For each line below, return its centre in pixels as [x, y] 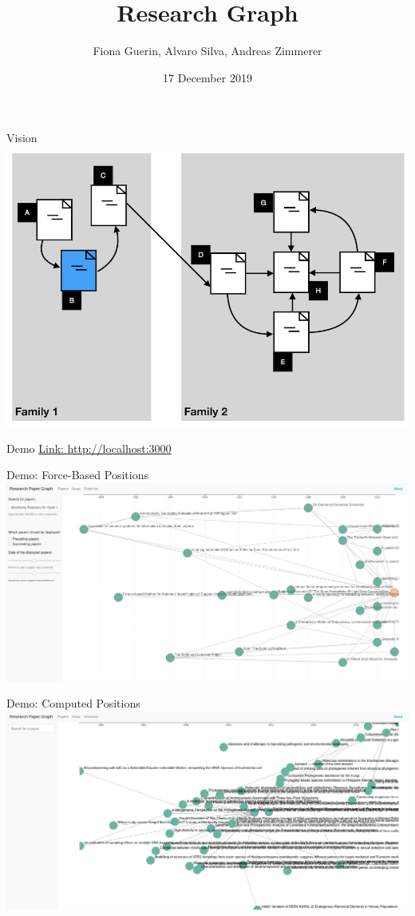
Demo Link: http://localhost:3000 [89, 448]
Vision [22, 138]
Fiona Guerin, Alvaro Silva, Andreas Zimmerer [207, 51]
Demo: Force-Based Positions [77, 475]
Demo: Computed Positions [73, 703]
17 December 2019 [207, 77]
